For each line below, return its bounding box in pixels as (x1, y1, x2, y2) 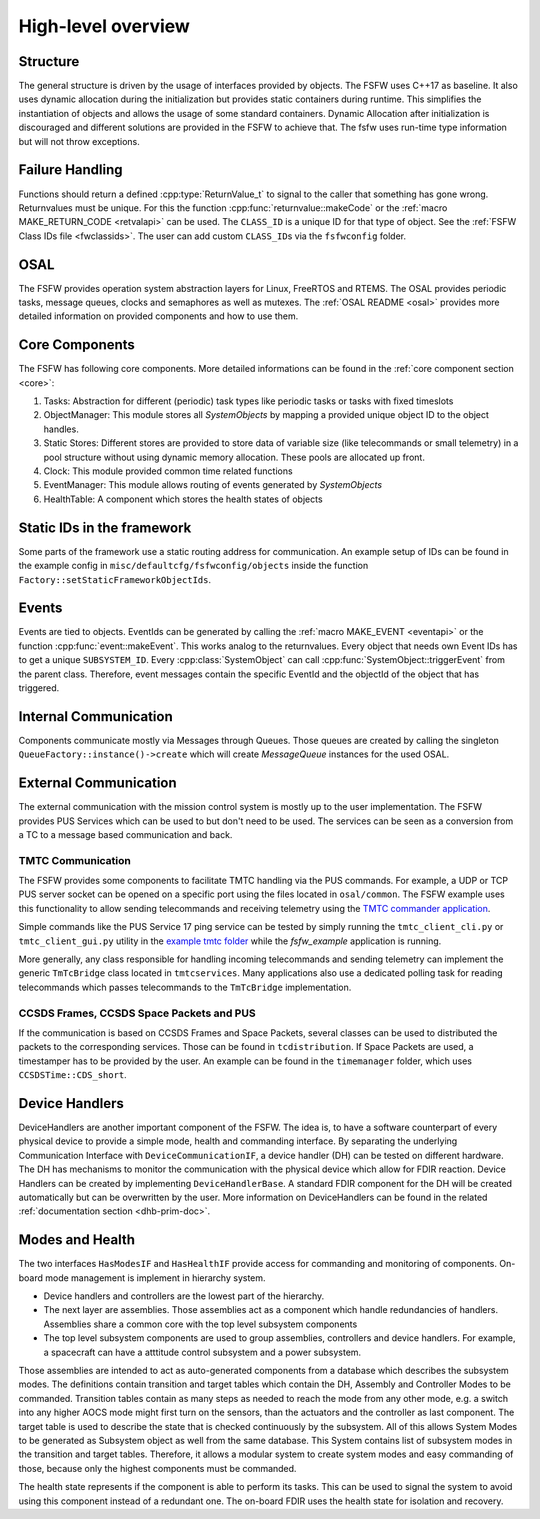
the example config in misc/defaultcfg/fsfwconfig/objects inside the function (18, 560, 369, 572)
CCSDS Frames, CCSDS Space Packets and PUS (18, 1006, 256, 1020)
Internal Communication (18, 708, 174, 725)
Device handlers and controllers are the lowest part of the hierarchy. (43, 1290, 325, 1302)
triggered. (18, 681, 60, 694)
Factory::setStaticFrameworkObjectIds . (18, 573, 212, 585)
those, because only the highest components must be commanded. (18, 1462, 297, 1474)
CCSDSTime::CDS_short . (18, 1069, 127, 1081)
